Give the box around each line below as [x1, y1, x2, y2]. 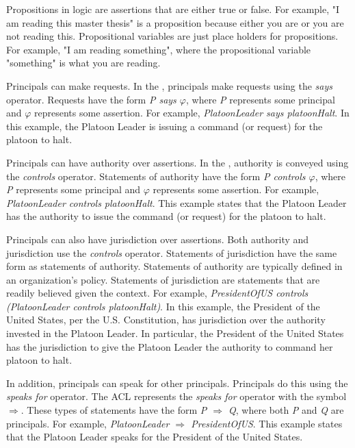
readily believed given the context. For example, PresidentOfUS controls [6, 286, 308, 300]
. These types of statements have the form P [21, 403, 207, 417]
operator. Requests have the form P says [6, 92, 176, 106]
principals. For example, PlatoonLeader [6, 416, 170, 430]
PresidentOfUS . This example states [191, 416, 343, 430]
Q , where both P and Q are [228, 403, 344, 417]
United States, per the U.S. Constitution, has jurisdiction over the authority [6, 312, 326, 327]
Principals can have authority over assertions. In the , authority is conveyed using [6, 155, 349, 169]
